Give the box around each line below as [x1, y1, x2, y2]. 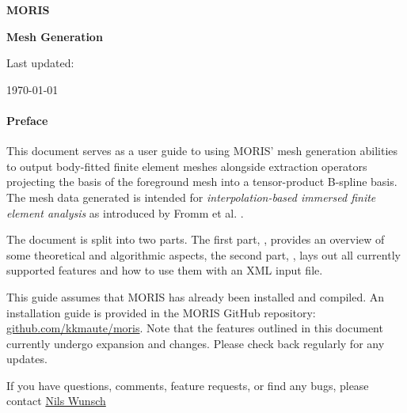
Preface [6, 112, 48, 128]
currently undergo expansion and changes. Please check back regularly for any [6, 335, 385, 351]
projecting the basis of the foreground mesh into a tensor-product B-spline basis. [6, 173, 397, 190]
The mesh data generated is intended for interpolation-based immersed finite [6, 188, 376, 205]
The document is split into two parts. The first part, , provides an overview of [6, 231, 385, 248]
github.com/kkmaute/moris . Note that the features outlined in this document [6, 320, 383, 336]
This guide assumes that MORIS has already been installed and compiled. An [6, 288, 385, 305]
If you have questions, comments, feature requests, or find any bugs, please [6, 377, 369, 393]
